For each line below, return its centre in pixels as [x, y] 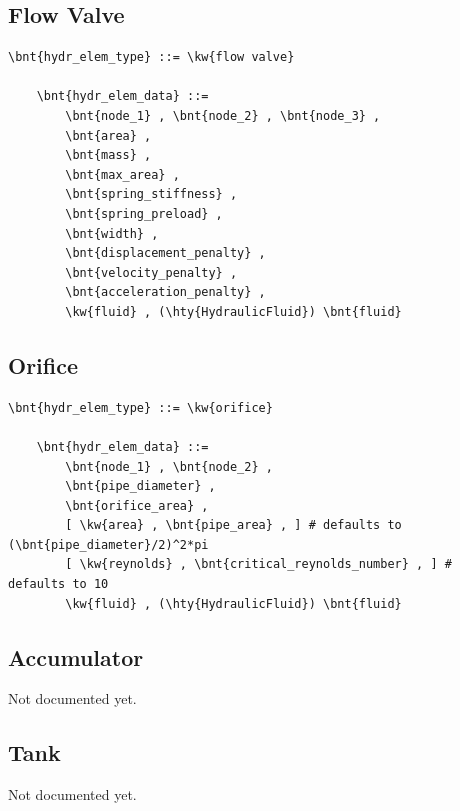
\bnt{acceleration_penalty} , [165, 292]
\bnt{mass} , [108, 155]
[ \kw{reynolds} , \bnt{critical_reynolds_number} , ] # [258, 564]
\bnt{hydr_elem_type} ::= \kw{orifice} [140, 407]
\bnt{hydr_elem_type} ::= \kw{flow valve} [151, 57]
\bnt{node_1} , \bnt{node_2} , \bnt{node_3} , [223, 115]
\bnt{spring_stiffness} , [151, 194]
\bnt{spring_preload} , [144, 213]
